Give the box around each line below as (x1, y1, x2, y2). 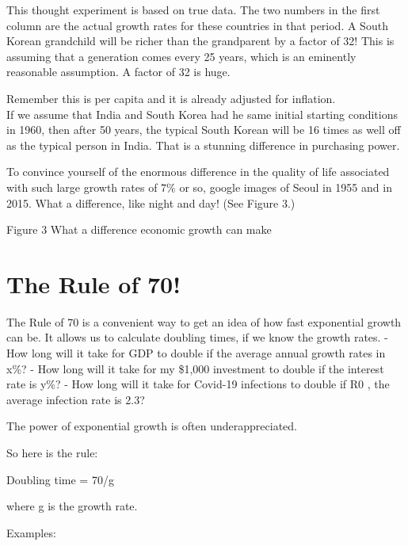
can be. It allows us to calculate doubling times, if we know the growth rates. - (6, 329, 388, 346)
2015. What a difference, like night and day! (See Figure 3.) (6, 194, 296, 211)
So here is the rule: (6, 445, 98, 460)
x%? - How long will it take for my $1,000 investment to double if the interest (6, 360, 384, 376)
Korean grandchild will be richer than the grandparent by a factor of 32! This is (6, 32, 395, 49)
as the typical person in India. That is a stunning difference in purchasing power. (6, 136, 400, 153)
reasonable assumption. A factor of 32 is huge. (6, 63, 231, 80)
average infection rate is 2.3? (6, 391, 145, 407)
